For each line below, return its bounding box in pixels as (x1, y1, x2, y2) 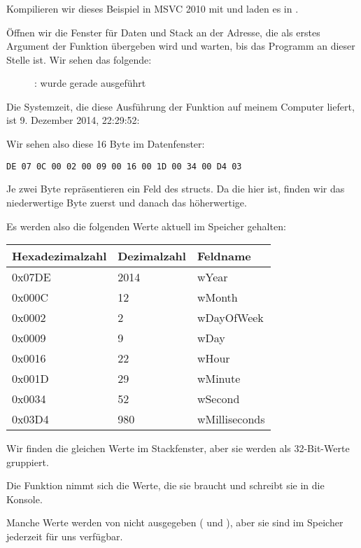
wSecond (197, 391, 240, 407)
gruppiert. (6, 454, 49, 469)
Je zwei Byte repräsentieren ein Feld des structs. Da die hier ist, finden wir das (6, 181, 345, 196)
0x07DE (12, 269, 51, 286)
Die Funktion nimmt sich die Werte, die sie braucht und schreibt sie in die (6, 478, 325, 493)
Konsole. (6, 491, 43, 506)
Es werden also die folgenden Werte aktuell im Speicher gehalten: (6, 218, 286, 233)
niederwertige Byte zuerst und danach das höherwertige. (6, 195, 247, 209)
